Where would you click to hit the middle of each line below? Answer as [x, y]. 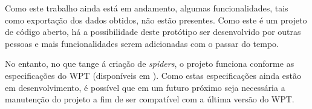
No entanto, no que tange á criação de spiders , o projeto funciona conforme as [150, 64]
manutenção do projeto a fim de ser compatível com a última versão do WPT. [150, 99]
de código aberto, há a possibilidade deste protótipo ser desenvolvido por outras [153, 32]
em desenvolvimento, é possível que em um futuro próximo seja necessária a [145, 87]
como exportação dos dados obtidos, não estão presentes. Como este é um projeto [156, 20]
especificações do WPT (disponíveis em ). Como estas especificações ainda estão [153, 75]
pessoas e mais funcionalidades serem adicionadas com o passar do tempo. [142, 43]
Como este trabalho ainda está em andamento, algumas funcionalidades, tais [147, 8]
